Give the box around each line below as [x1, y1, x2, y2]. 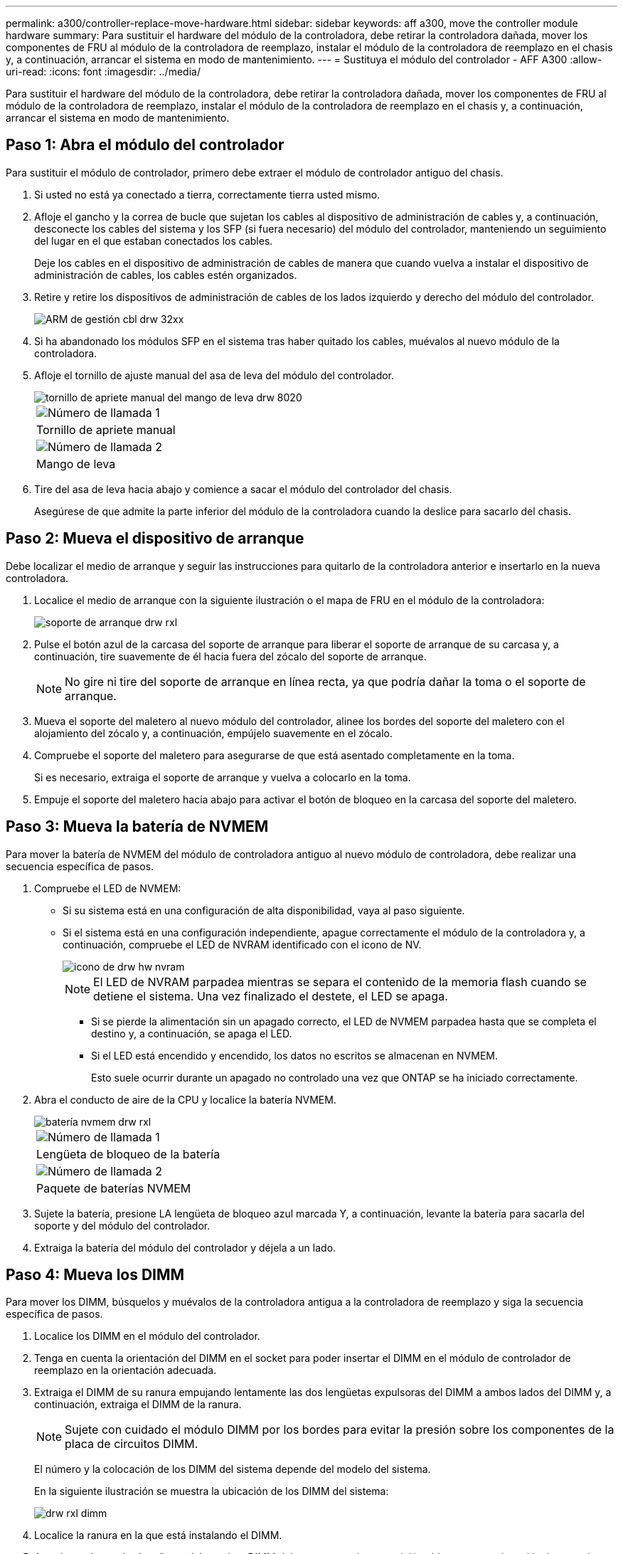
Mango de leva [36, 456, 116, 471]
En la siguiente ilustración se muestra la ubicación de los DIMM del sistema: [34, 1485, 389, 1498]
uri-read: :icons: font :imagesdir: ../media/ [6, 65, 201, 78]
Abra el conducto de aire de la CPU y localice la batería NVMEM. [34, 1093, 336, 1106]
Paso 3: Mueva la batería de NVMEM [6, 818, 269, 836]
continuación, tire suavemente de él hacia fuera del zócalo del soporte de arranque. [34, 650, 427, 662]
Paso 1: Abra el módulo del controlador [6, 136, 284, 154]
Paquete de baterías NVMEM [36, 1180, 191, 1195]
